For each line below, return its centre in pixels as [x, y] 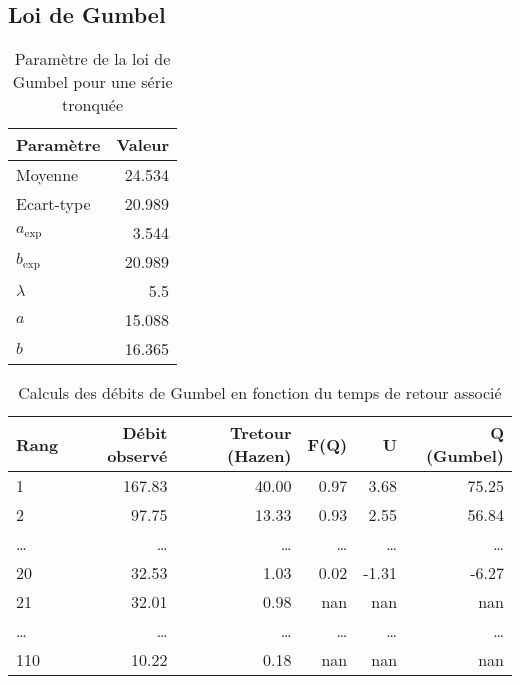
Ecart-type [53, 204]
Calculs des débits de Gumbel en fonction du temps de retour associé [260, 393]
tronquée [93, 105]
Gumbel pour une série [92, 82]
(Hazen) [259, 456]
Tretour [261, 433]
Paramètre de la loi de [92, 59]
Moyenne [47, 175]
